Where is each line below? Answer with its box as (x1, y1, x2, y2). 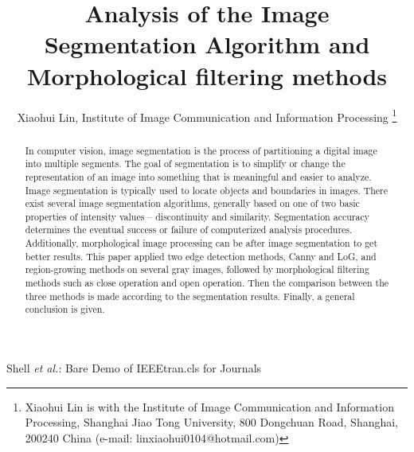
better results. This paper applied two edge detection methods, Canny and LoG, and (25, 249, 377, 263)
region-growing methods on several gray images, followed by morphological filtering (25, 263, 369, 276)
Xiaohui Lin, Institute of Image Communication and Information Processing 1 (17, 106, 397, 125)
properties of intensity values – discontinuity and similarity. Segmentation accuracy (25, 209, 369, 223)
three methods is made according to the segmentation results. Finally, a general (25, 289, 355, 302)
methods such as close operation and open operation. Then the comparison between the (25, 276, 389, 290)
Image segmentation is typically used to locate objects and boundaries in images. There (25, 183, 389, 197)
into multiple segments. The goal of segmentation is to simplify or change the (25, 157, 346, 170)
